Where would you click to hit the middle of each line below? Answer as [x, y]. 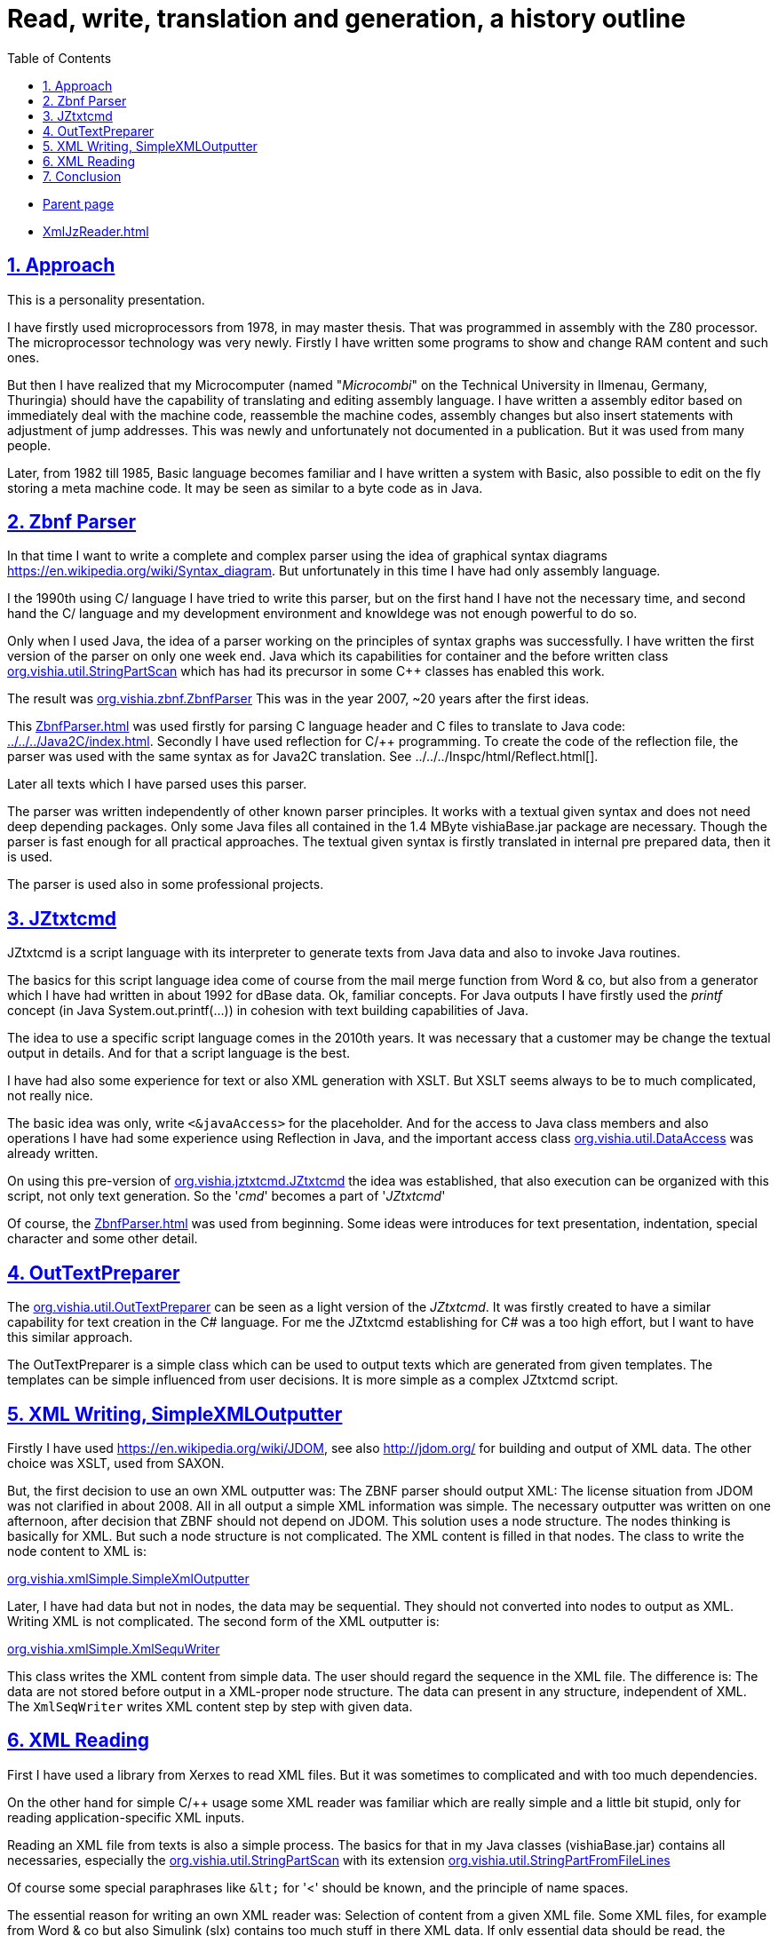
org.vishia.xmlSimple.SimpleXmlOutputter [128, 1578]
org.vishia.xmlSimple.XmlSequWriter [114, 1648]
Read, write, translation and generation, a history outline [346, 19]
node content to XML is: [77, 1551]
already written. [53, 1154]
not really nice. [50, 1096]
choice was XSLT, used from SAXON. [116, 1463]
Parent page [79, 203]
